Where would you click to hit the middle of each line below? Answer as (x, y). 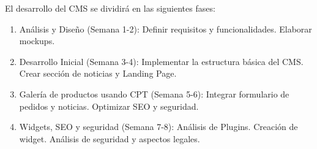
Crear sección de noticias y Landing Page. (98, 73)
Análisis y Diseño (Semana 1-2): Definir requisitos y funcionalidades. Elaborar (166, 29)
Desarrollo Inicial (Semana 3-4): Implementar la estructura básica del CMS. (161, 61)
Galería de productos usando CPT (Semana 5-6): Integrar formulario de (154, 94)
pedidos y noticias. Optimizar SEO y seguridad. (109, 106)
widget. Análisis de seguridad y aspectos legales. (110, 138)
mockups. (37, 41)
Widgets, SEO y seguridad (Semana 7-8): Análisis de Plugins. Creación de (158, 127)
